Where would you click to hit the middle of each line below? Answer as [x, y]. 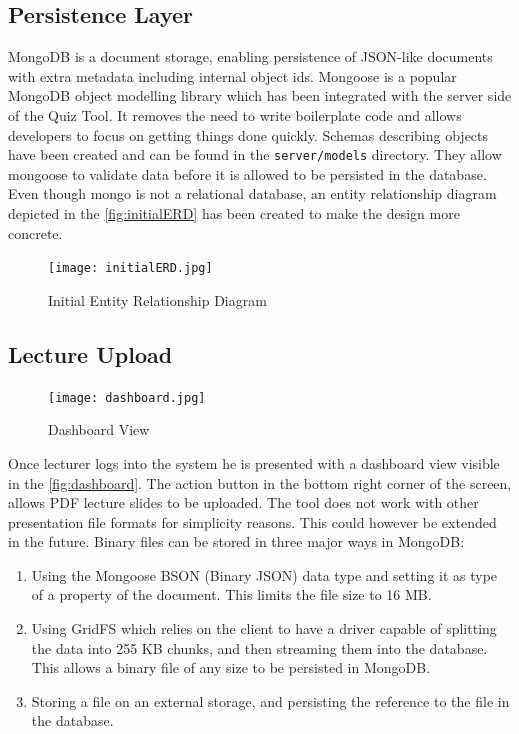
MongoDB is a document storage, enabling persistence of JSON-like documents [250, 56]
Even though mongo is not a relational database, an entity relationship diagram [252, 193]
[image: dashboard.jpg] [127, 397]
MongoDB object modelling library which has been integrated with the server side [260, 95]
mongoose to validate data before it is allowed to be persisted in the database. [247, 173]
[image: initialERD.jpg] [130, 268]
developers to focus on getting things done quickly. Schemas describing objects [248, 134]
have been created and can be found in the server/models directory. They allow [255, 154]
